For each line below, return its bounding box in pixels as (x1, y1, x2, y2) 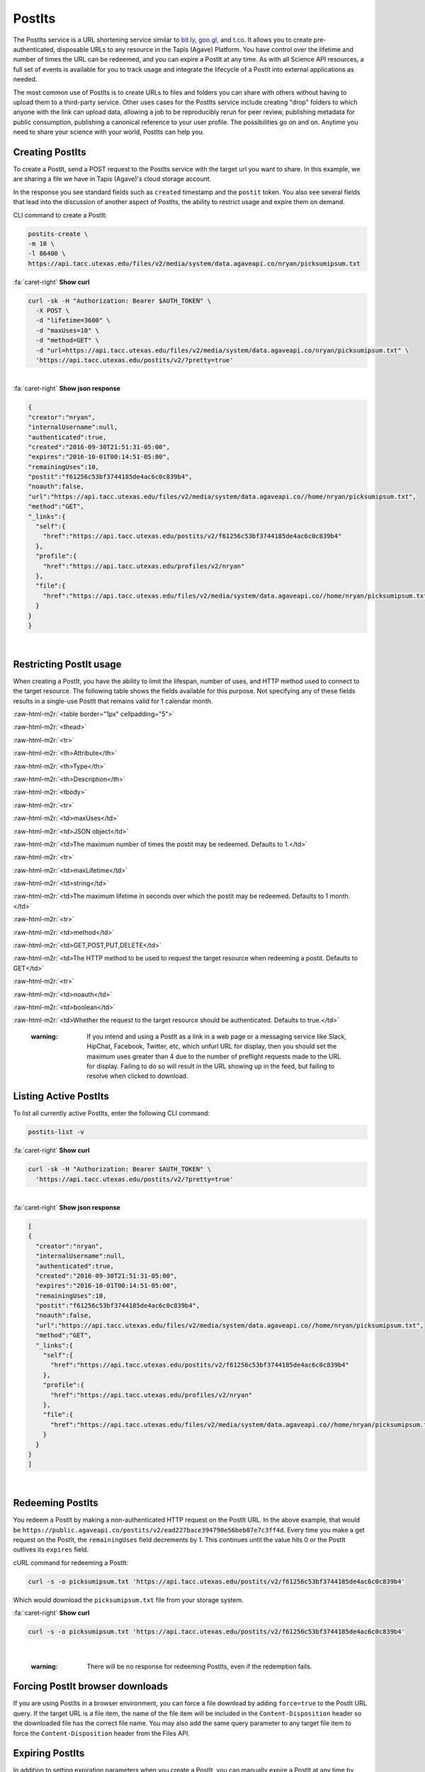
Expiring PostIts (13, 1747, 85, 1759)
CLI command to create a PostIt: (13, 211, 108, 219)
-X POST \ (35, 307, 70, 315)
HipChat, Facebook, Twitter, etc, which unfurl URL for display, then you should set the (86, 1042, 337, 1050)
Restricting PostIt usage (13, 658, 122, 670)
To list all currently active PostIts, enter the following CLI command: (13, 1109, 210, 1118)
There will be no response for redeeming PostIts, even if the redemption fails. (86, 1662, 312, 1671)
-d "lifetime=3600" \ (35, 316, 111, 325)
